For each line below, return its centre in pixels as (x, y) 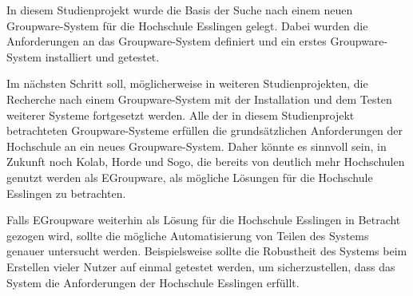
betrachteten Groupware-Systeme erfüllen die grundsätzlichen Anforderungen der (205, 130)
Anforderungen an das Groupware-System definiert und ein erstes (167, 41)
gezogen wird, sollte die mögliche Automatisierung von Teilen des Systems (188, 235)
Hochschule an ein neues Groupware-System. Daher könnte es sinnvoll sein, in (197, 146)
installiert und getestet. (102, 56)
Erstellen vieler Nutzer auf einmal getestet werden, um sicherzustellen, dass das (201, 266)
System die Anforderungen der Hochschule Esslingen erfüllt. (153, 282)
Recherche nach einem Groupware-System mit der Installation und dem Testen (199, 99)
